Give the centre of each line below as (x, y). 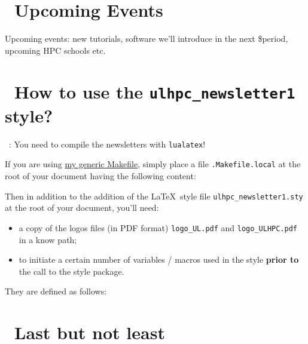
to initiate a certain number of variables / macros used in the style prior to (159, 259)
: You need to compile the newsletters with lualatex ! (107, 144)
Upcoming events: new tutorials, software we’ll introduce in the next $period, (147, 39)
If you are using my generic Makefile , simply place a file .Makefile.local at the (153, 164)
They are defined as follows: (56, 291)
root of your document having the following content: (100, 176)
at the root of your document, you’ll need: (82, 208)
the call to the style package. (71, 271)
